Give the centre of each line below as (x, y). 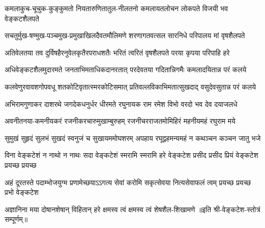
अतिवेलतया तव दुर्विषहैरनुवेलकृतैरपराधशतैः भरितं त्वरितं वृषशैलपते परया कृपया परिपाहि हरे (117, 52)
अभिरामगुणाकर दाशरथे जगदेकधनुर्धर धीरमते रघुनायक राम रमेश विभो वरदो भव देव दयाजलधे (121, 104)
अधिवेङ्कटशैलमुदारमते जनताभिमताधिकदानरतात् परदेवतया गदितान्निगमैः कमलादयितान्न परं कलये (126, 69)
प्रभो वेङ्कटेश (22, 192)
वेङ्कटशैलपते (22, 18)
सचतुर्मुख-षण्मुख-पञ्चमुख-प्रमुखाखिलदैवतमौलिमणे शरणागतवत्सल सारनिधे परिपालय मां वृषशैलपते (125, 35)
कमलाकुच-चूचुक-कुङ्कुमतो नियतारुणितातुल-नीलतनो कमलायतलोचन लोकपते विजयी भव (116, 8)
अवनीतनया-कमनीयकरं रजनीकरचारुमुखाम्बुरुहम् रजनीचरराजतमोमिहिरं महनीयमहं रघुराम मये (120, 121)
